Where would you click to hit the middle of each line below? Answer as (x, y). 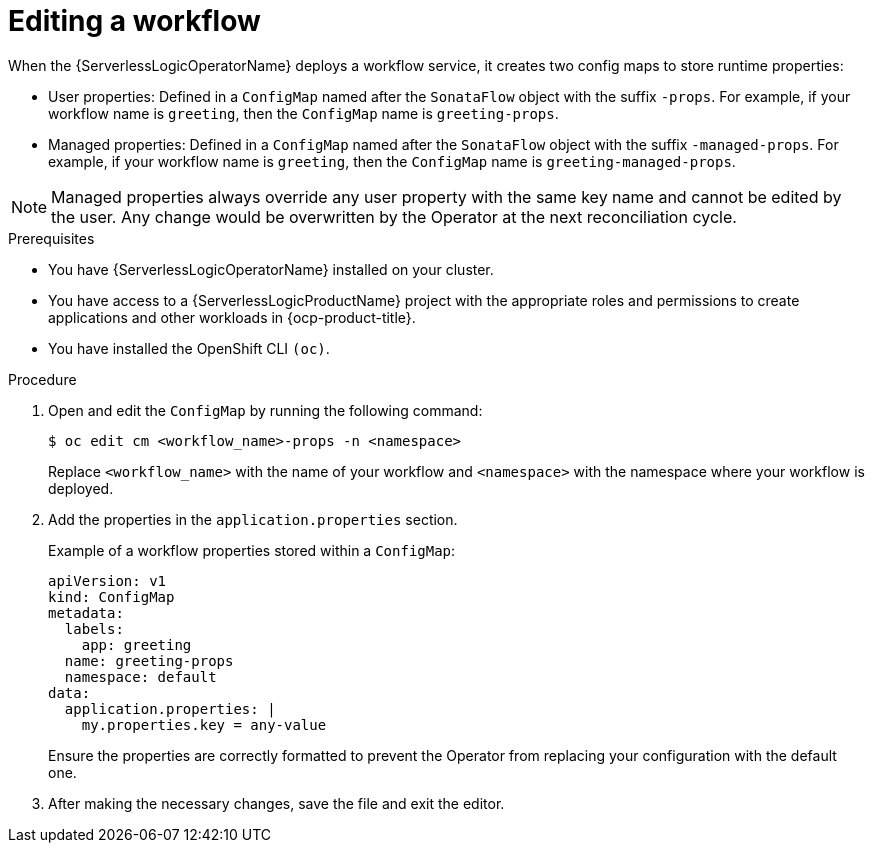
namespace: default (140, 676)
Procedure (42, 379)
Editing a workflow (134, 21)
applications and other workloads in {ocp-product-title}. (232, 317)
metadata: (86, 612)
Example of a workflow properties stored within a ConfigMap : (252, 550)
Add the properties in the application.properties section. (253, 519)
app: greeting (136, 644)
